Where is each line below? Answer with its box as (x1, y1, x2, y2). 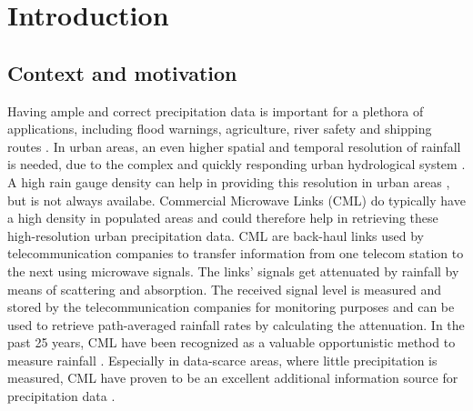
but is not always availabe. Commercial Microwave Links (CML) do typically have (7, 190, 466, 209)
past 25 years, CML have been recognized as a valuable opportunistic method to (7, 333, 456, 352)
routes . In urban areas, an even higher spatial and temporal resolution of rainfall (7, 136, 461, 155)
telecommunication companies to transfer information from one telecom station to (7, 244, 464, 263)
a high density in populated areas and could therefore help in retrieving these (7, 208, 438, 227)
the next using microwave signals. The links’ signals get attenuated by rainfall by (7, 261, 459, 280)
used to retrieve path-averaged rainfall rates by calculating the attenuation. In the (7, 315, 465, 334)
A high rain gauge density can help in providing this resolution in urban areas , (7, 172, 450, 191)
